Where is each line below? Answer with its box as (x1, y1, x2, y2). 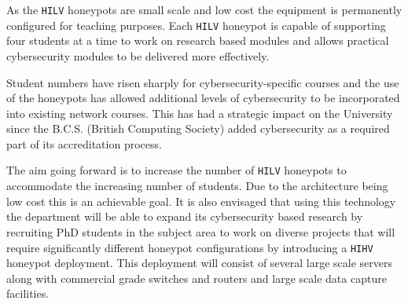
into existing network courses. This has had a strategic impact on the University (6, 104, 393, 121)
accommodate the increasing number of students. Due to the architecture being (6, 178, 388, 194)
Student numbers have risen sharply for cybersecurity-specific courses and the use (6, 74, 399, 90)
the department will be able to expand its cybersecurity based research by (6, 208, 363, 225)
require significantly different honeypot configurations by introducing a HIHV (6, 239, 373, 255)
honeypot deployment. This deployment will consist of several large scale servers (6, 255, 393, 271)
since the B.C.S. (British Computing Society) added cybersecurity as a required (6, 120, 390, 137)
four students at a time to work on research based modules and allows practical (6, 32, 389, 49)
